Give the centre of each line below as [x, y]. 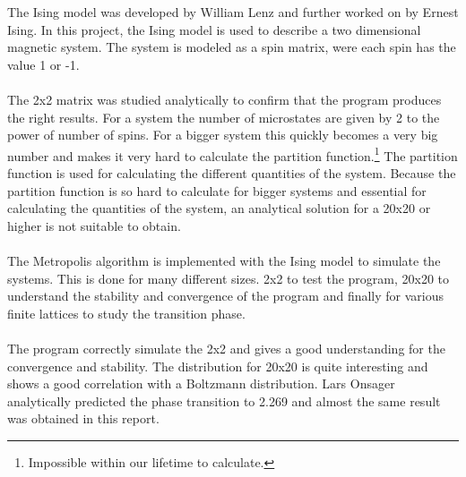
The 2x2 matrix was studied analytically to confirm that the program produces [224, 99]
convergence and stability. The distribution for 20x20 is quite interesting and [218, 366]
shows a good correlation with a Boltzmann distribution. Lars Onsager [201, 383]
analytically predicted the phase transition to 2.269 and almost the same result [224, 400]
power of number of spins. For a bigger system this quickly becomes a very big [223, 135]
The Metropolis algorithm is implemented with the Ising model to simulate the [224, 260]
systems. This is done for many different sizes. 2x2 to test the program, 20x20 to [229, 278]
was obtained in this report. [83, 418]
